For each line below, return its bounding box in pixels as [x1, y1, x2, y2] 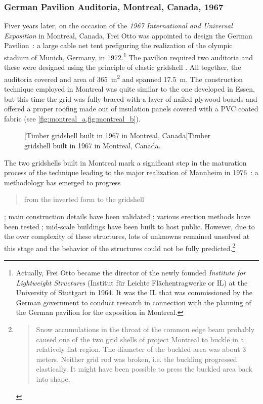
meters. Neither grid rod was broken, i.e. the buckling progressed [36, 353, 237, 364]
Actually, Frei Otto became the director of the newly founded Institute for [16, 267, 246, 278]
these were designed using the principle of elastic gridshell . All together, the [4, 62, 241, 72]
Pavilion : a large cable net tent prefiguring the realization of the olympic [4, 40, 233, 51]
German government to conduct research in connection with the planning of [16, 297, 251, 307]
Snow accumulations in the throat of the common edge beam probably [36, 324, 255, 335]
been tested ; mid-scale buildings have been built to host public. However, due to [4, 221, 255, 231]
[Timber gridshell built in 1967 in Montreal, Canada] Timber [24, 130, 211, 141]
